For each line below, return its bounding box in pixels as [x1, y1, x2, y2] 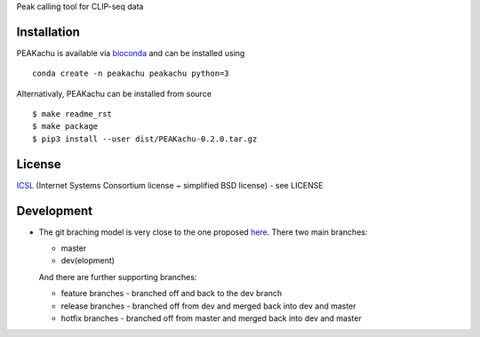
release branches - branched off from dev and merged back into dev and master [60, 301, 356, 311]
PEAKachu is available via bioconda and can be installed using [16, 47, 245, 58]
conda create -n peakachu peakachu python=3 [32, 68, 230, 79]
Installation [16, 24, 80, 39]
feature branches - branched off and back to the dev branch [60, 288, 283, 299]
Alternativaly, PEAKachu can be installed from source [16, 88, 212, 99]
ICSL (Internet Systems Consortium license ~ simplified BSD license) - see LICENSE [16, 180, 324, 190]
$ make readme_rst [32, 109, 113, 119]
